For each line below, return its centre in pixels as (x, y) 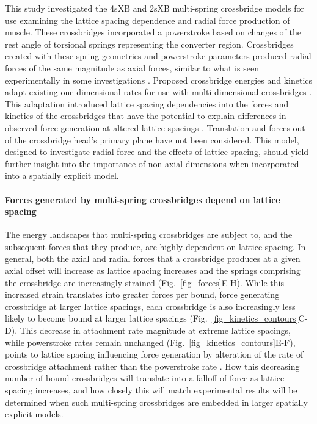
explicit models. (34, 414)
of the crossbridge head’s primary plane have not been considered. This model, (152, 139)
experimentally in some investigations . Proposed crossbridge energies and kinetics (159, 80)
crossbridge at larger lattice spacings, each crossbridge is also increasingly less (150, 306)
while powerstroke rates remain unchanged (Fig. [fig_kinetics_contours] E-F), (150, 342)
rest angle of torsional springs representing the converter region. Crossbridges (149, 44)
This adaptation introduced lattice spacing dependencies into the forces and (147, 103)
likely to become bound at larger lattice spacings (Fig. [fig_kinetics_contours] (152, 318)
